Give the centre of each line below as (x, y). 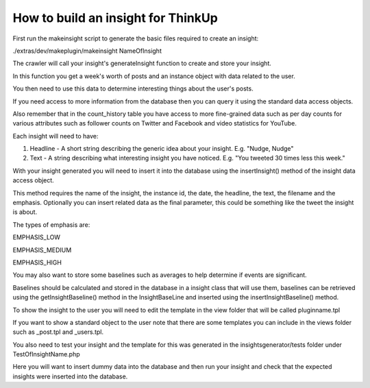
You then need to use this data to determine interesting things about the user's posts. (133, 88)
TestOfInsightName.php (46, 354)
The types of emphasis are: (51, 225)
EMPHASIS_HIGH (37, 262)
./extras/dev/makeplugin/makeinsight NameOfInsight (87, 51)
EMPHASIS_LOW (37, 237)
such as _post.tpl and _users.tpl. (58, 332)
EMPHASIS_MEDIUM (42, 250)
